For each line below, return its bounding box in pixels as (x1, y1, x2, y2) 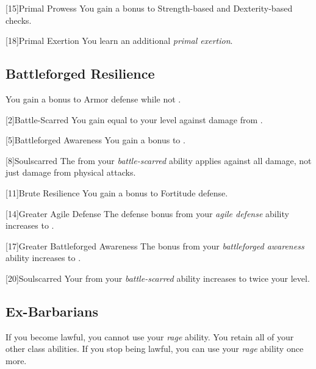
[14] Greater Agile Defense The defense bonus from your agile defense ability (5, 207, 289, 220)
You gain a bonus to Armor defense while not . (5, 92, 181, 105)
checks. (5, 13, 32, 26)
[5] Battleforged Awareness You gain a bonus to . (5, 134, 185, 146)
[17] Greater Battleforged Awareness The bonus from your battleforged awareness (5, 239, 304, 252)
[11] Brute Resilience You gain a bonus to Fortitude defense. (5, 186, 228, 199)
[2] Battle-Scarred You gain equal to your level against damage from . (5, 113, 263, 126)
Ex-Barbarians (5, 301, 99, 320)
